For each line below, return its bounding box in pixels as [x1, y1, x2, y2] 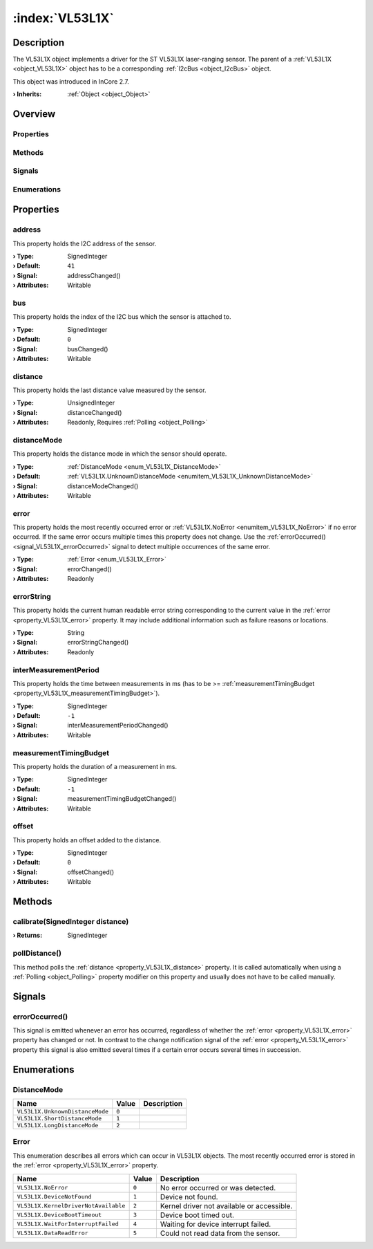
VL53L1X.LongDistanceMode [17, 1122, 99, 1129]
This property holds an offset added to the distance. [12, 835, 162, 844]
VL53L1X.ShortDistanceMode [17, 1115, 102, 1122]
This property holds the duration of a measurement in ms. [12, 762, 178, 770]
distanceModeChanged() [67, 481, 139, 490]
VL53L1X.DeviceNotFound [17, 1193, 92, 1201]
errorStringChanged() [67, 638, 129, 647]
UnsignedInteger [67, 398, 115, 407]
